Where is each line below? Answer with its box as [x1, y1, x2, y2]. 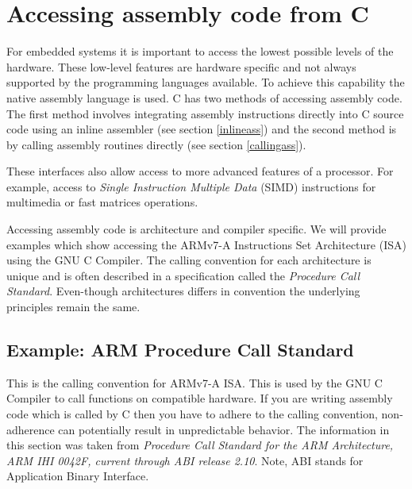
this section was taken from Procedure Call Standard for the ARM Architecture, [6, 437, 394, 453]
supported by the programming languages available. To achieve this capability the [6, 74, 405, 90]
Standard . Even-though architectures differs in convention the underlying [6, 283, 360, 299]
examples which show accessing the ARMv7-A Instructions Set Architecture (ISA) [6, 236, 406, 252]
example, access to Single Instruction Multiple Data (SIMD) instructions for [6, 178, 376, 194]
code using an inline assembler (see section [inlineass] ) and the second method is [6, 121, 397, 137]
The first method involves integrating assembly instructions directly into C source [6, 105, 404, 121]
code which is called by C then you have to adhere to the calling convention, [6, 406, 378, 422]
